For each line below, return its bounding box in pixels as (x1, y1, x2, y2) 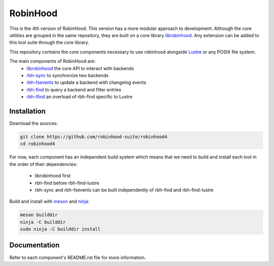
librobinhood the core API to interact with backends (26, 65, 134, 71)
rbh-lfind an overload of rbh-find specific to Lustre (26, 94, 133, 100)
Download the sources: (9, 120, 58, 126)
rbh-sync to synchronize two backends (26, 72, 109, 78)
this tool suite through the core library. (9, 40, 89, 46)
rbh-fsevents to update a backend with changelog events (26, 79, 147, 86)
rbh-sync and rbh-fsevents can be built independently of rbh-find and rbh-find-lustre (35, 187, 214, 193)
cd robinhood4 (20, 141, 55, 147)
